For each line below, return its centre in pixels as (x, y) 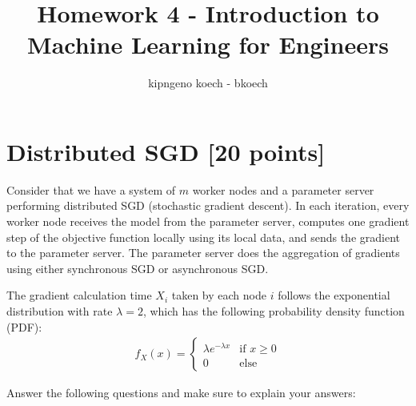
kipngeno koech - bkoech (208, 83)
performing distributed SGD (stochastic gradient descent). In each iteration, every (208, 205)
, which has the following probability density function (274, 311)
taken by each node (219, 295)
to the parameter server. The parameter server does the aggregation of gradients (203, 253)
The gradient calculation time (79, 295)
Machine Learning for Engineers (208, 44)
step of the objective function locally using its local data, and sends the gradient (203, 237)
